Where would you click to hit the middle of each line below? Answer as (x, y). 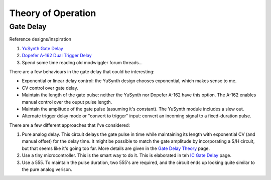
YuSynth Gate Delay (43, 48)
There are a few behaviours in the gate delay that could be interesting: (82, 71)
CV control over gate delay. (50, 88)
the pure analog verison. (47, 169)
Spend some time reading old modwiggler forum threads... (82, 62)
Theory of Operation (53, 13)
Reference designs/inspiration (40, 39)
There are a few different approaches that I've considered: (70, 125)
